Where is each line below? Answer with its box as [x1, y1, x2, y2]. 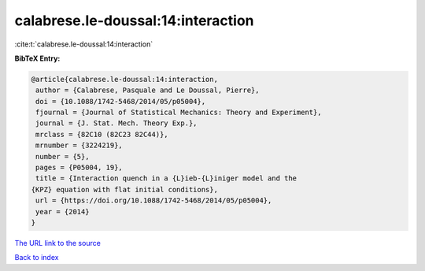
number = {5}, [35, 152, 90, 161]
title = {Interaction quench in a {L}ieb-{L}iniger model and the [35, 174, 297, 183]
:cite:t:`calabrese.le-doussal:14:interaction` [14, 39, 153, 49]
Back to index [14, 253, 59, 262]
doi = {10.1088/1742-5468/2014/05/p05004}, [35, 97, 206, 106]
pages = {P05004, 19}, [35, 163, 124, 173]
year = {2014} [35, 207, 90, 216]
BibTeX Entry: [14, 54, 61, 63]
